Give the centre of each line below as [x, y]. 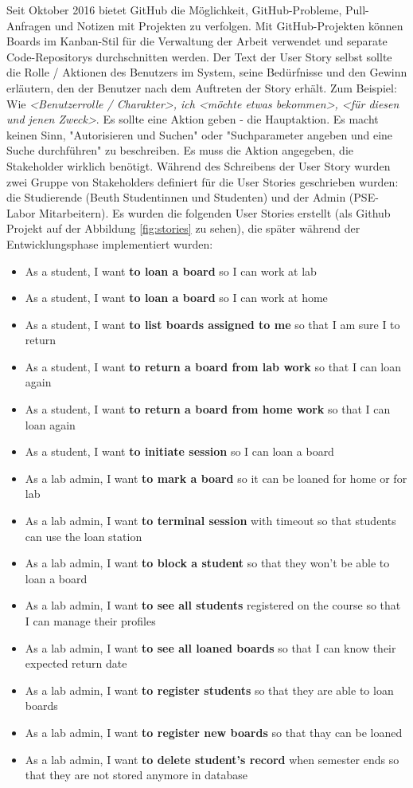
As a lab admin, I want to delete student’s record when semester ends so [212, 759]
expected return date [76, 663]
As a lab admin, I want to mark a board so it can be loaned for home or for [216, 478]
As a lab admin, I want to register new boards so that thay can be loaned [214, 732]
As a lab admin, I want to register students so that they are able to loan [209, 690]
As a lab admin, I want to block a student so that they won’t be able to [207, 563]
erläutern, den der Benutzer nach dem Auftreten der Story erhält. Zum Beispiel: [202, 87]
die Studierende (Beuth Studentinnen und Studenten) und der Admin [176, 197]
